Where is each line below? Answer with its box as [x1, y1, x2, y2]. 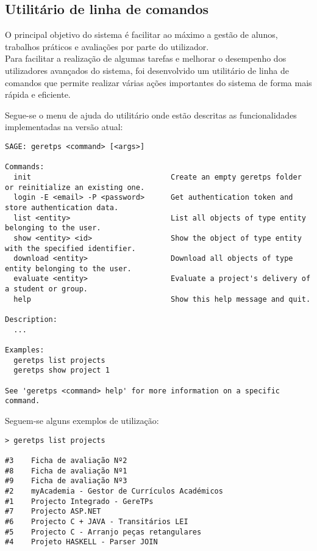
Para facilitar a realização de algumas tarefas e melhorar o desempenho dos [5, 52, 287, 65]
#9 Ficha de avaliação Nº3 [5, 476, 127, 486]
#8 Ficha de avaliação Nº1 [5, 466, 127, 475]
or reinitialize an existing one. [5, 183, 145, 192]
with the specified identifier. [5, 244, 136, 253]
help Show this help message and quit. [13, 294, 311, 304]
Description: [5, 315, 57, 324]
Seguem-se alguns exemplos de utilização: [5, 414, 159, 427]
